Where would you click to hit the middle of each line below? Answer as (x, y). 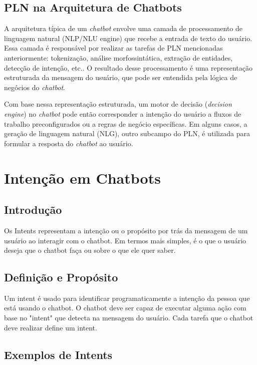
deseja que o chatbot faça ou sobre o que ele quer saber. (90, 250)
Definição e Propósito (61, 277)
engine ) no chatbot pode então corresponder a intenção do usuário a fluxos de (123, 113)
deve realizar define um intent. (51, 327)
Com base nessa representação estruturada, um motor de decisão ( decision (118, 104)
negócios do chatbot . (35, 87)
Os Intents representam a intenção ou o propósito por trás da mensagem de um (126, 230)
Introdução (33, 210)
